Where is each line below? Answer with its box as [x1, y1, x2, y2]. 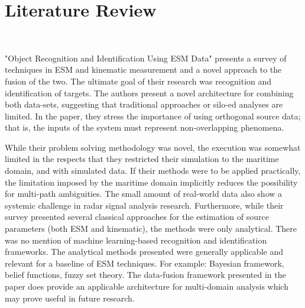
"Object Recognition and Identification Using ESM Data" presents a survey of [5, 51, 287, 64]
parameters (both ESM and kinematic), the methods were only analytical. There [5, 222, 297, 235]
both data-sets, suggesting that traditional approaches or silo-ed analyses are [5, 98, 283, 111]
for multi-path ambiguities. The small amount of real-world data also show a [5, 187, 283, 200]
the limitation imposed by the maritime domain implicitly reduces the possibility [5, 176, 298, 188]
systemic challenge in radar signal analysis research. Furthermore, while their [5, 199, 284, 211]
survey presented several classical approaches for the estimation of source [5, 210, 269, 223]
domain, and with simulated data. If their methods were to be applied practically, [5, 164, 301, 177]
